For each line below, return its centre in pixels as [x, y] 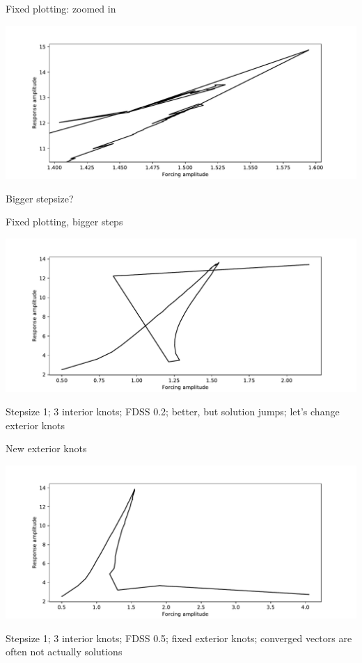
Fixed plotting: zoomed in [61, 8]
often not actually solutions [64, 652]
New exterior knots [46, 448]
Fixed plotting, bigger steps [64, 222]
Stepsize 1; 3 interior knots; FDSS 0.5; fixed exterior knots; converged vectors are [179, 638]
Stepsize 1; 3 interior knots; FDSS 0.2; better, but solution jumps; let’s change [173, 411]
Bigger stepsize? [40, 198]
